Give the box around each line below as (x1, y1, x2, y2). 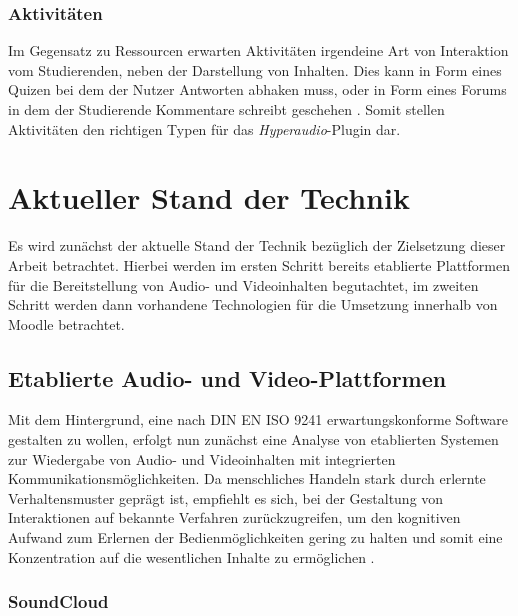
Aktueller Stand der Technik (8, 177, 410, 218)
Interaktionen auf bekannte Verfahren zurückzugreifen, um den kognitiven (8, 507, 461, 528)
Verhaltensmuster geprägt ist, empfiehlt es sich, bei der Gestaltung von (8, 487, 444, 508)
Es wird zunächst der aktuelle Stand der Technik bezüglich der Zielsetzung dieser (8, 235, 506, 256)
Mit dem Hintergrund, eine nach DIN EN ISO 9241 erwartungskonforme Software (8, 409, 509, 430)
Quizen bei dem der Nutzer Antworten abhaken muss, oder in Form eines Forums (8, 79, 507, 100)
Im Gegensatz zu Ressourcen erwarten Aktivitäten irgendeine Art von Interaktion (8, 40, 509, 61)
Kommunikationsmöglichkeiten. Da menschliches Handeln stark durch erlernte (8, 468, 486, 489)
